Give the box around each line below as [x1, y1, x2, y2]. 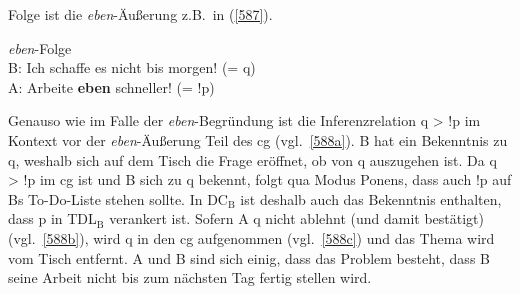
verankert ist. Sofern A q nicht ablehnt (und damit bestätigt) [109, 208, 485, 229]
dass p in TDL [8, 208, 97, 229]
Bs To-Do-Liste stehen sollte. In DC [8, 188, 228, 209]
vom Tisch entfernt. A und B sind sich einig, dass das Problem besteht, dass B [8, 247, 490, 268]
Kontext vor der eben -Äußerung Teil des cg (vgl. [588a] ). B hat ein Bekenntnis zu [8, 129, 508, 150]
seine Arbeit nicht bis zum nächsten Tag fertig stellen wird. [8, 267, 372, 288]
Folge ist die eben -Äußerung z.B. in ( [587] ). [8, 4, 273, 24]
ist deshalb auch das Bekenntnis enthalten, [240, 188, 502, 209]
